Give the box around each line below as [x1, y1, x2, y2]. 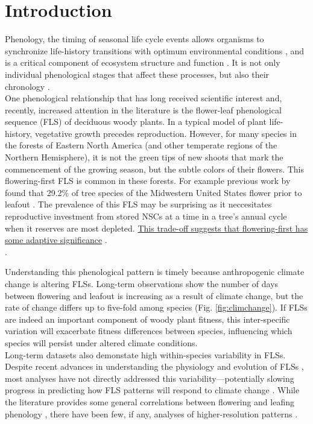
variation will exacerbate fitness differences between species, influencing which [5, 324, 292, 337]
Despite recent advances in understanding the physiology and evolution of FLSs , [5, 360, 304, 373]
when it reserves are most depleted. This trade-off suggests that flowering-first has [5, 221, 308, 234]
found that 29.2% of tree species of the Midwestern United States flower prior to [5, 186, 302, 198]
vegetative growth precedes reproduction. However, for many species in [34, 127, 297, 139]
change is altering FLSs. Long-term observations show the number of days [5, 277, 279, 290]
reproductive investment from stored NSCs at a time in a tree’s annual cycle [5, 210, 287, 223]
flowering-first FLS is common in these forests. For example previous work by [5, 174, 291, 187]
